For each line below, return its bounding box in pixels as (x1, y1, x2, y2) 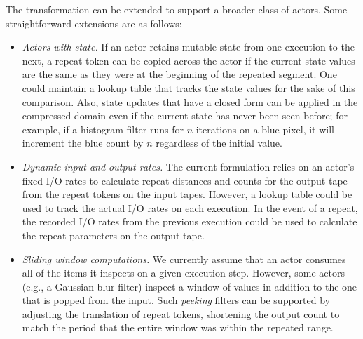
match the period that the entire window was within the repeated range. (22, 320, 334, 335)
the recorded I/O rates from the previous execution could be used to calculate (22, 214, 357, 229)
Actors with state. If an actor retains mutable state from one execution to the (22, 39, 355, 54)
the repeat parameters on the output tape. (22, 227, 205, 242)
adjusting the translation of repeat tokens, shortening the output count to (22, 306, 340, 321)
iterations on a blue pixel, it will (196, 121, 334, 136)
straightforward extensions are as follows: (6, 15, 182, 30)
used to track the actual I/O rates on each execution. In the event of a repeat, (22, 200, 358, 215)
